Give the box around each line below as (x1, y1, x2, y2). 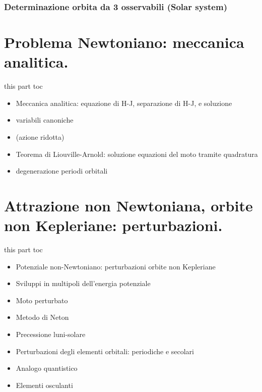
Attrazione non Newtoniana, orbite (4, 195, 253, 215)
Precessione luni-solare (16, 329, 86, 339)
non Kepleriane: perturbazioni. (4, 215, 223, 236)
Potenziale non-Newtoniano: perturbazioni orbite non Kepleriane (16, 261, 216, 271)
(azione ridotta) (16, 131, 64, 142)
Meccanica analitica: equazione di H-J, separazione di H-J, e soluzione (16, 97, 232, 108)
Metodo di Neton (16, 312, 69, 322)
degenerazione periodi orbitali (16, 165, 108, 176)
